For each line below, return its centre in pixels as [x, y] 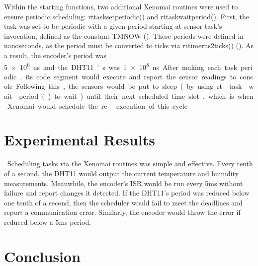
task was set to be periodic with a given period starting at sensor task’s [113, 26]
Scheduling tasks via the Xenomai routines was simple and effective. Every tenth [130, 164]
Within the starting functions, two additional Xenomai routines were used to [121, 6]
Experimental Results [80, 140]
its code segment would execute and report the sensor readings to [131, 76]
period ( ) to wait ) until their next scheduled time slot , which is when [136, 96]
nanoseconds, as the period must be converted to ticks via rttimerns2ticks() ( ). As [129, 45]
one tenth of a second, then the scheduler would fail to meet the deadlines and [123, 202]
